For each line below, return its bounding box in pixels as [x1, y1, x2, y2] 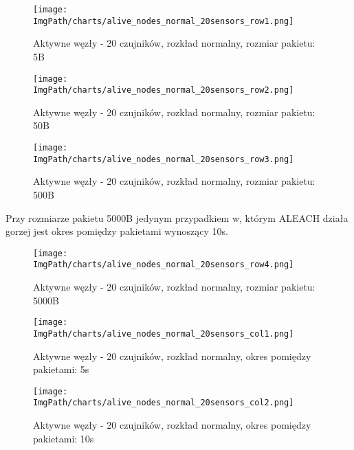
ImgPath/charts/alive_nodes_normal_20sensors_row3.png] [33, 154, 294, 164]
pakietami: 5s [33, 362, 89, 376]
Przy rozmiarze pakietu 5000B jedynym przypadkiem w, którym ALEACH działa [5, 210, 349, 225]
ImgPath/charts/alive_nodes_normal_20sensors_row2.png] [33, 85, 294, 95]
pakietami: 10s [33, 431, 94, 445]
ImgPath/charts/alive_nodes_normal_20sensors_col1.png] [33, 328, 294, 339]
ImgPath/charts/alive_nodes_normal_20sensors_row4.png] [33, 260, 294, 270]
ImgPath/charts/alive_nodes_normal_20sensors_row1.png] [33, 16, 294, 26]
